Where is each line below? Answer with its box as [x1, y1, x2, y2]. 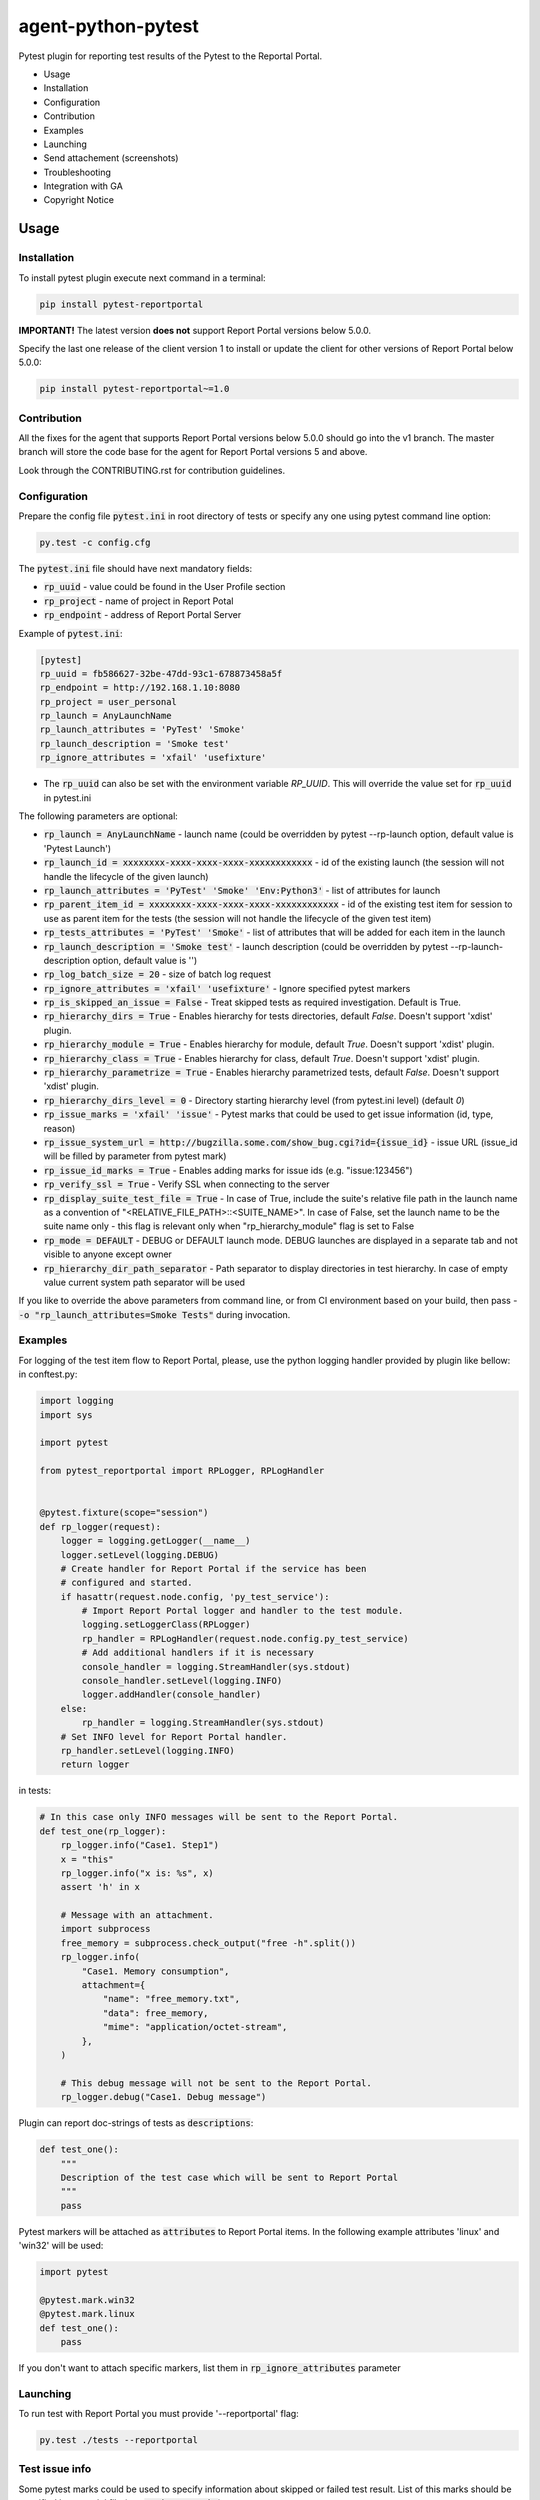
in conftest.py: [18, 1368, 78, 1380]
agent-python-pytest [18, 15, 199, 37]
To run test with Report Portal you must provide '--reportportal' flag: [18, 2408, 299, 2420]
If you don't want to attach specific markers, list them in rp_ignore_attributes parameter [18, 2361, 401, 2374]
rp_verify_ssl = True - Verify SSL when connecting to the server [43, 1178, 330, 1190]
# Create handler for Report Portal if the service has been [60, 1563, 367, 1574]
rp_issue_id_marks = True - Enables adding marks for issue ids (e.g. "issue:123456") [43, 1164, 414, 1176]
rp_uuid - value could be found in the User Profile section [43, 581, 286, 593]
